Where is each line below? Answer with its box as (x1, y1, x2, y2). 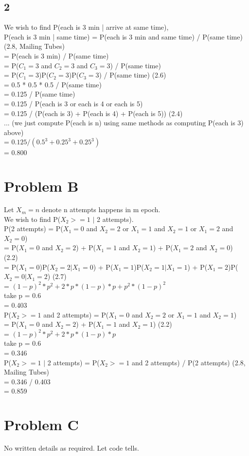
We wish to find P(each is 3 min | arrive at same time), (4, 22, 169, 32)
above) (4, 127, 24, 137)
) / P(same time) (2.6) (99, 70, 166, 80)
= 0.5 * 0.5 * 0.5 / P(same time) (4, 79, 102, 89)
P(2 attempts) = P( (4, 223, 63, 234)
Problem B (4, 176, 79, 196)
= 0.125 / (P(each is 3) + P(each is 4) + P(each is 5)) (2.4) (4, 108, 183, 118)
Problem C (4, 415, 79, 435)
